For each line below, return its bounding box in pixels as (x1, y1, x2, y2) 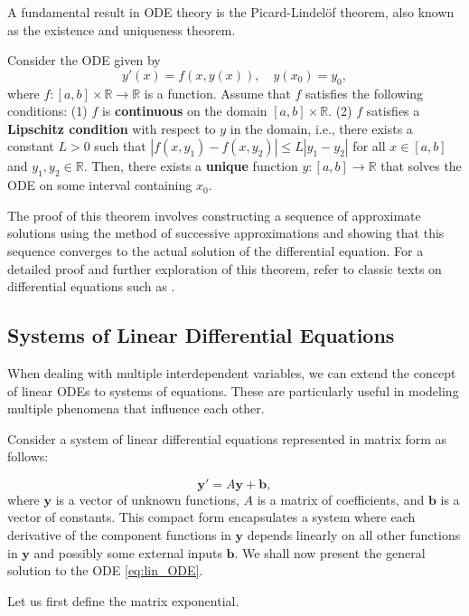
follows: (7, 447, 49, 466)
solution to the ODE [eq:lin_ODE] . (7, 561, 203, 580)
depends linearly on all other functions (247, 526, 461, 545)
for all (352, 137, 386, 156)
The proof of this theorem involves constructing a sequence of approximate (7, 205, 421, 224)
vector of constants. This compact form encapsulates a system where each (7, 507, 416, 526)
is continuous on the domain (101, 101, 267, 120)
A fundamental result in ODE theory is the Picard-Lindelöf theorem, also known (7, 3, 455, 21)
